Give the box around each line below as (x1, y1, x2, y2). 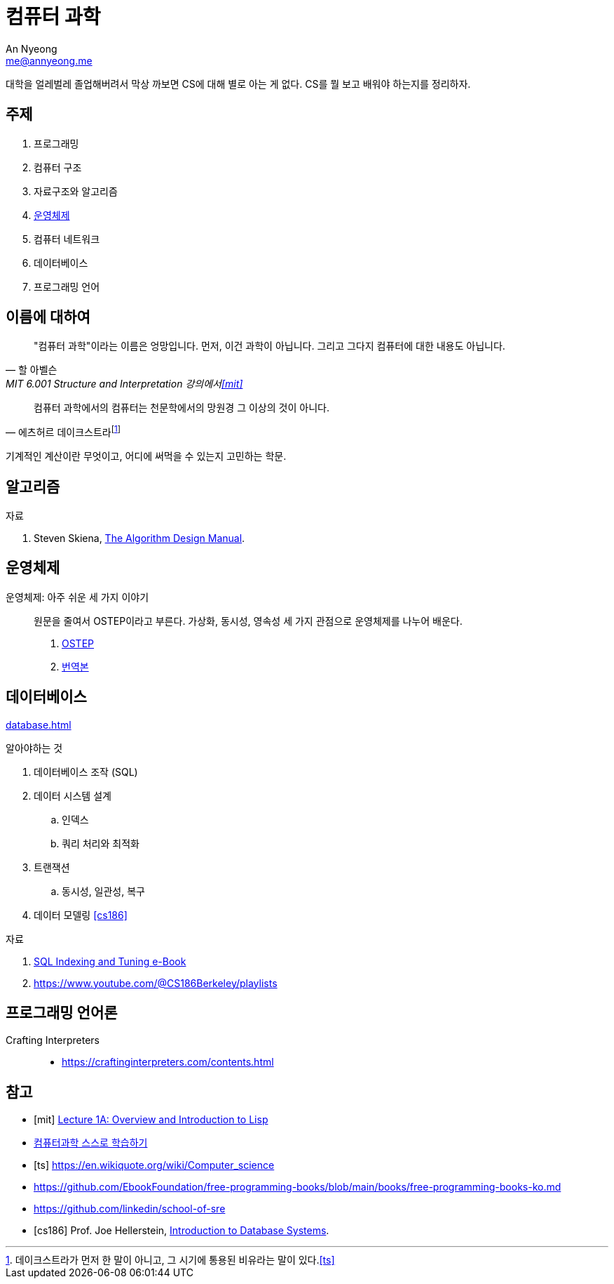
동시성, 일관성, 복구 (62, 885, 145, 897)
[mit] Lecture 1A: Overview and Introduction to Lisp (34, 1113, 268, 1126)
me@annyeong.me (6, 54, 93, 67)
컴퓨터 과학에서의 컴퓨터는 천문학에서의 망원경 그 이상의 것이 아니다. (34, 402, 329, 414)
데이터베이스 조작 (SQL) (34, 765, 138, 778)
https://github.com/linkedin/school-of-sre (34, 1203, 226, 1215)
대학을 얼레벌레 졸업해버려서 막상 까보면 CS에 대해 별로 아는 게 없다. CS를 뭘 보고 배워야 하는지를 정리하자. (6, 77, 471, 90)
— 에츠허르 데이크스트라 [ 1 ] (6, 424, 121, 439)
